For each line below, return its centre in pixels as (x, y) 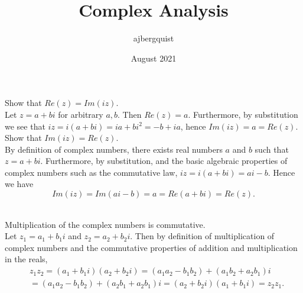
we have (19, 184)
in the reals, (26, 259)
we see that (25, 126)
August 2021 (154, 58)
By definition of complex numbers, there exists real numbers (114, 149)
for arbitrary (81, 114)
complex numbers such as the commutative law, (91, 172)
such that (272, 149)
